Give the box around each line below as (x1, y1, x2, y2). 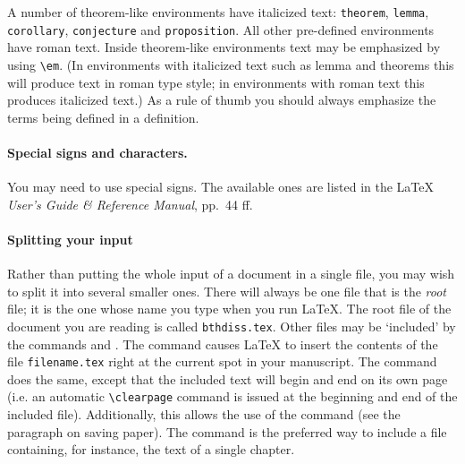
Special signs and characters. (7, 142, 188, 161)
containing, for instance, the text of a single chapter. (7, 440, 295, 459)
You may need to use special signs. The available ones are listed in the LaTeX (7, 177, 435, 196)
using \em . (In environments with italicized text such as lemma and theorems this (7, 55, 454, 73)
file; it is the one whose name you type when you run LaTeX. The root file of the (7, 299, 452, 318)
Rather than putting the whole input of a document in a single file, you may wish (7, 264, 455, 283)
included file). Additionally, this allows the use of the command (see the (7, 405, 401, 424)
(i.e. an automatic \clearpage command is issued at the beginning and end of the (7, 387, 458, 406)
